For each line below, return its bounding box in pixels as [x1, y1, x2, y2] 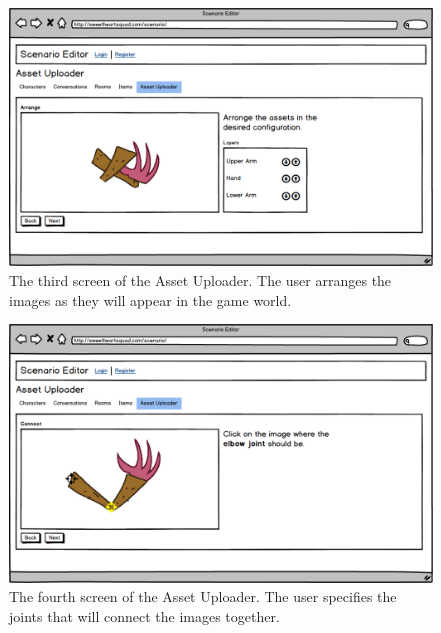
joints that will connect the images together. [9, 605, 280, 626]
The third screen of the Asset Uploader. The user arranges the [9, 269, 392, 290]
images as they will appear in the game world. [9, 289, 292, 310]
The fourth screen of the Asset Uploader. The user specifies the [9, 586, 397, 607]
